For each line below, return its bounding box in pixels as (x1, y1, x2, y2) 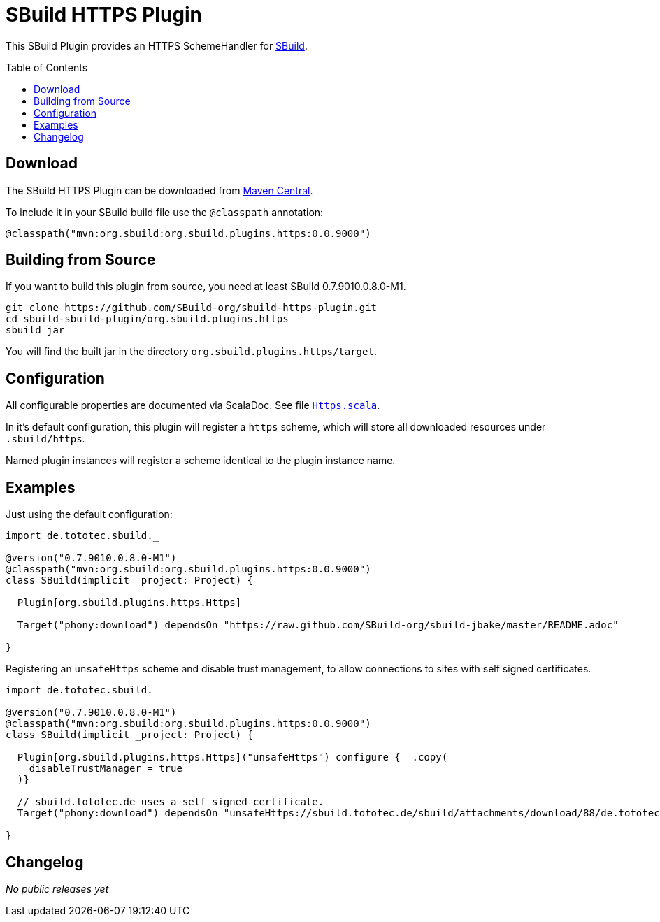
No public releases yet (6, 882, 109, 895)
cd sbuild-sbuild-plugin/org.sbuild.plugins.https (6, 313, 289, 325)
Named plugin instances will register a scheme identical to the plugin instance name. (6, 454, 396, 467)
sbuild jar (6, 324, 65, 336)
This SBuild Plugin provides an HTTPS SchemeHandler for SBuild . (6, 39, 308, 52)
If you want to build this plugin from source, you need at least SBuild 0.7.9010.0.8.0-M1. (6, 280, 406, 293)
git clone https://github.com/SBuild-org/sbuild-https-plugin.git (6, 302, 378, 314)
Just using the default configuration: (6, 508, 173, 521)
